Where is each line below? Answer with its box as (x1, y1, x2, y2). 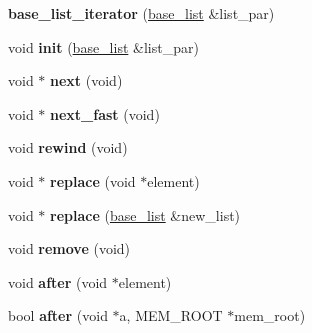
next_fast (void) (50, 103, 160, 124)
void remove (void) (8, 238, 131, 259)
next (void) (50, 70, 123, 91)
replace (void (50, 170, 136, 191)
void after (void (8, 271, 108, 292)
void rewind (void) (8, 137, 128, 158)
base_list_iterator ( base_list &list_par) (8, 3, 275, 23)
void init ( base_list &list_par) (8, 36, 199, 57)
